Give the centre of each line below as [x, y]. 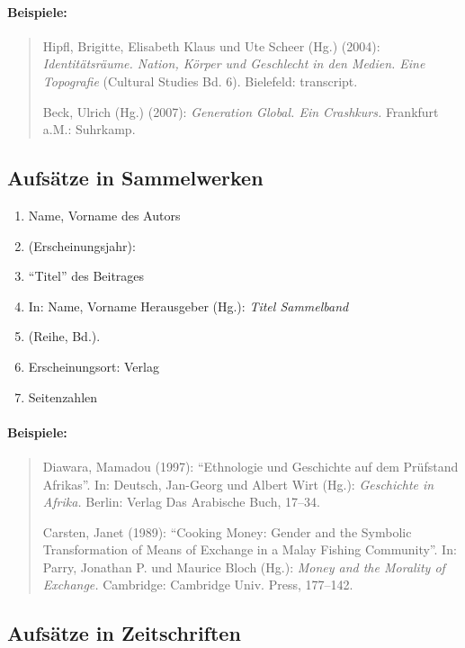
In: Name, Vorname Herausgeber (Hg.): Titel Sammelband [188, 306]
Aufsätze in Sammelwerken [135, 178]
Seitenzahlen [63, 396]
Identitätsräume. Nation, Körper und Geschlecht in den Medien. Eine [234, 63]
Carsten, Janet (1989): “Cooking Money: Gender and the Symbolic [227, 531]
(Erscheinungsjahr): [82, 245]
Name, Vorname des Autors [104, 215]
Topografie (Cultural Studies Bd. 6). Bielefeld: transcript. [200, 81]
